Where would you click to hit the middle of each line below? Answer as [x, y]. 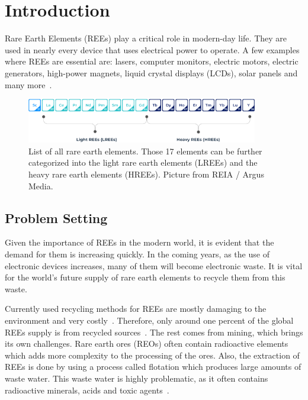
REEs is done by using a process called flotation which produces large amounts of [153, 367]
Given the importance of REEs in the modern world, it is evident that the [139, 242]
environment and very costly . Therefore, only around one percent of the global [149, 320]
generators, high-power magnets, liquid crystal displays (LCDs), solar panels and [151, 72]
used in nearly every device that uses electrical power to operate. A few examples [152, 49]
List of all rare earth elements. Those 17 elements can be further [145, 151]
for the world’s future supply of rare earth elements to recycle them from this [145, 277]
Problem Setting [56, 217]
